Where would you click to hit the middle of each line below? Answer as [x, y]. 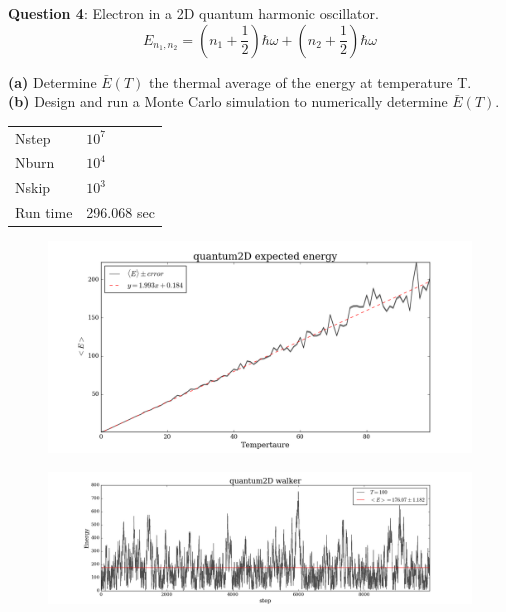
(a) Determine [52, 81]
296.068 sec [120, 212]
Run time [44, 212]
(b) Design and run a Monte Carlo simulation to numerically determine [228, 101]
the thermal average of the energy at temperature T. [310, 81]
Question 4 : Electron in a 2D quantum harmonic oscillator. [193, 13]
